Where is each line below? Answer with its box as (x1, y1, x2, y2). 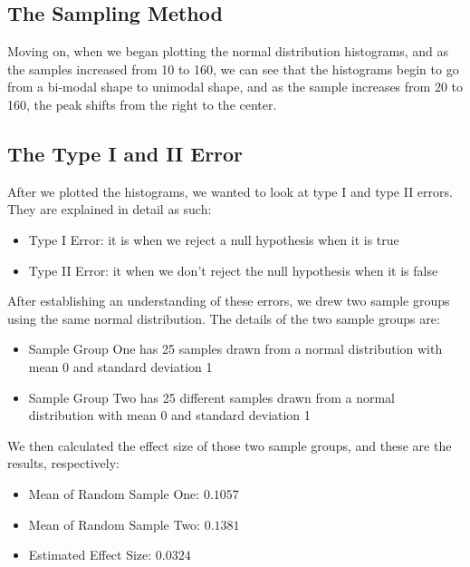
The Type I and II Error (7, 139, 244, 167)
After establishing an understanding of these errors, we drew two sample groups (7, 291, 450, 310)
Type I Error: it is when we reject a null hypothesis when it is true (28, 230, 399, 249)
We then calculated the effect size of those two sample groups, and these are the (7, 435, 452, 455)
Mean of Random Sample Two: (28, 514, 200, 533)
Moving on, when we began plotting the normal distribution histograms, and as (7, 42, 448, 61)
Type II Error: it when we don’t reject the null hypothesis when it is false (28, 260, 438, 279)
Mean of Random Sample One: (28, 484, 200, 503)
